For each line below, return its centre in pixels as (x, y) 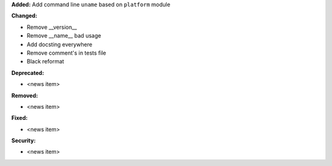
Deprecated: (28, 73)
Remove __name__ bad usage (64, 36)
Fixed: (19, 118)
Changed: (24, 16)
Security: (24, 141)
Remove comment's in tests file (66, 53)
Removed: (25, 95)
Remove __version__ (52, 27)
